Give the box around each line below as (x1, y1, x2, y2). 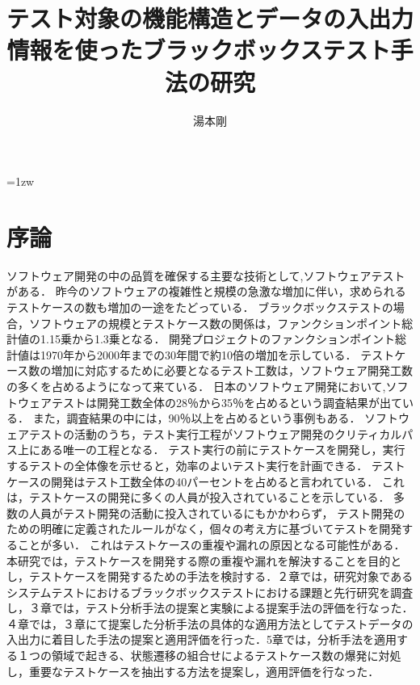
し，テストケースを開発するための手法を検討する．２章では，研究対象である (6, 568, 414, 585)
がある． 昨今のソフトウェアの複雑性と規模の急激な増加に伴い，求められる (6, 283, 406, 300)
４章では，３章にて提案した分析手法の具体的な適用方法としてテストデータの (6, 615, 414, 632)
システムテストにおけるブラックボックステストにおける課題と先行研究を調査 (6, 583, 414, 600)
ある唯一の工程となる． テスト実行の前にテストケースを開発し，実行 (40, 441, 405, 458)
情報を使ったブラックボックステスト (6, 33, 391, 66)
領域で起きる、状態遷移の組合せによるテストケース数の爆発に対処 (51, 647, 401, 664)
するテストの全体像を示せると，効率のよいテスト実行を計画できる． (6, 456, 368, 473)
